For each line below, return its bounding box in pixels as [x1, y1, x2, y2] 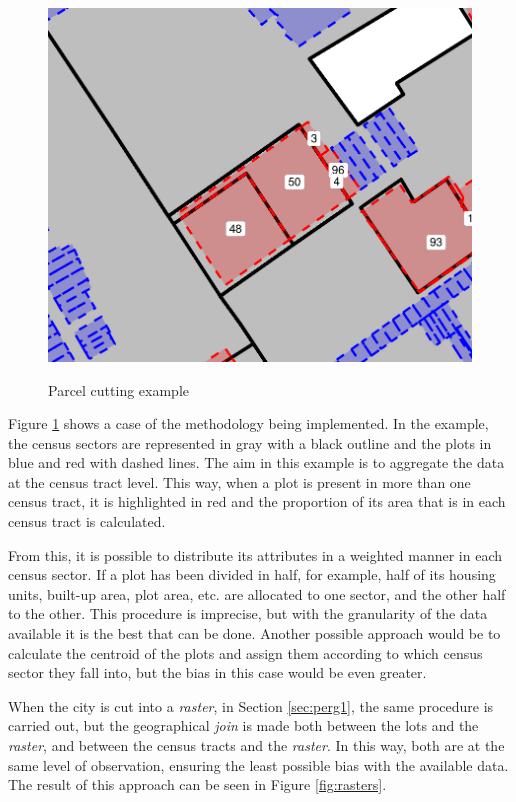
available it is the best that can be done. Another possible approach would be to [8, 623, 501, 644]
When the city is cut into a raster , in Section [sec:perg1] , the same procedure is [8, 695, 494, 716]
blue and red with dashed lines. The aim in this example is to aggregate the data [8, 452, 505, 473]
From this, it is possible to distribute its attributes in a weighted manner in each [8, 544, 503, 565]
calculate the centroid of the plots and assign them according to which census [8, 642, 483, 663]
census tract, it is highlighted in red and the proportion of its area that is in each [8, 491, 506, 512]
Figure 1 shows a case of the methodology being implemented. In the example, [8, 413, 489, 434]
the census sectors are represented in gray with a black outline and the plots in [8, 432, 492, 453]
